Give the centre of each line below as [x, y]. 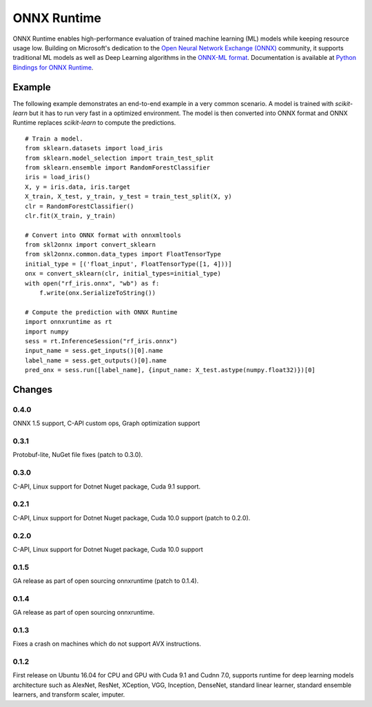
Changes [33, 389]
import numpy [47, 331]
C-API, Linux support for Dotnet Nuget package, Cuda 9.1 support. [107, 486]
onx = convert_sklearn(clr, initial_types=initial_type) [123, 274]
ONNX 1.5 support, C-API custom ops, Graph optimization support [106, 423]
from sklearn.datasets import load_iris [94, 148]
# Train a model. [54, 139]
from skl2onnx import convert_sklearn [91, 245]
